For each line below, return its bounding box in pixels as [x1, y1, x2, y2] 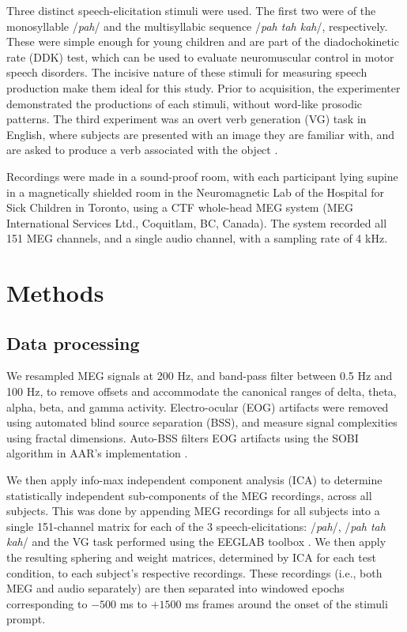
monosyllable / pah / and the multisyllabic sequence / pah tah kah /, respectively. [6, 17, 388, 34]
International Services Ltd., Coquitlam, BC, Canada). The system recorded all [6, 214, 387, 231]
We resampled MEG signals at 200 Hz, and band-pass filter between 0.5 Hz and [6, 367, 393, 384]
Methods [6, 276, 104, 309]
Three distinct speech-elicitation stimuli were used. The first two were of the [6, 2, 376, 18]
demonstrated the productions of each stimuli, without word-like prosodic [6, 95, 363, 111]
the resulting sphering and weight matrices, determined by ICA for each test [6, 549, 376, 566]
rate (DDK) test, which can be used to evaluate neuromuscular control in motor [6, 48, 394, 65]
